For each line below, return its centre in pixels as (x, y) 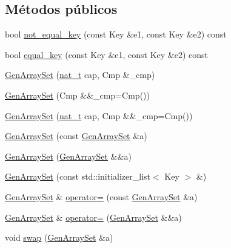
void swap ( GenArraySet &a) (59, 237)
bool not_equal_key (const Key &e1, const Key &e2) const (116, 34)
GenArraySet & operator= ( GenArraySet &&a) (93, 217)
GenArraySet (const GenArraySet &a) (76, 136)
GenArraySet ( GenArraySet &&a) (68, 156)
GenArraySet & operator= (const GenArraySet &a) (101, 196)
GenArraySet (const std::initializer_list (78, 176)
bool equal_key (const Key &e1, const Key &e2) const (107, 54)
